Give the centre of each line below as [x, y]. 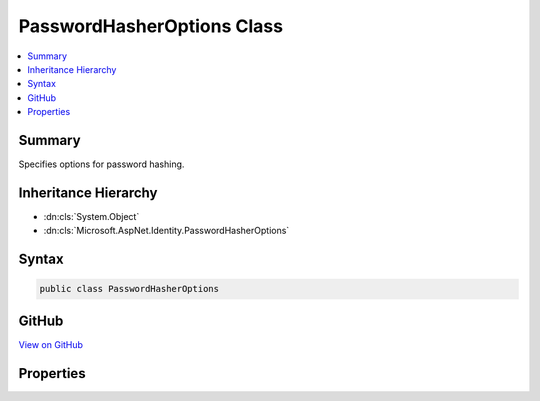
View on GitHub [51, 344]
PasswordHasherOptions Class [151, 26]
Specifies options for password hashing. [101, 164]
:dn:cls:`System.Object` [91, 216]
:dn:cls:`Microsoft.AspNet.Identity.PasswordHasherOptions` [166, 231]
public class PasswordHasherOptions [129, 289]
